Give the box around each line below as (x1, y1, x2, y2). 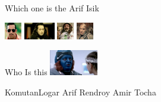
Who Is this (5, 66, 48, 78)
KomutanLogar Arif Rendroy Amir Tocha (5, 85, 156, 98)
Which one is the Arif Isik (5, 2, 99, 14)
